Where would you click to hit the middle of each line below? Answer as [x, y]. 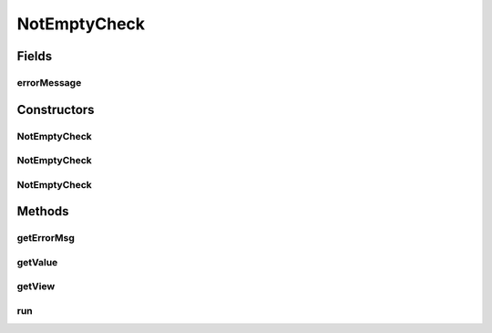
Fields [35, 56]
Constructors [56, 109]
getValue [37, 262]
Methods [43, 211]
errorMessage [49, 82]
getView [36, 286]
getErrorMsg [46, 238]
